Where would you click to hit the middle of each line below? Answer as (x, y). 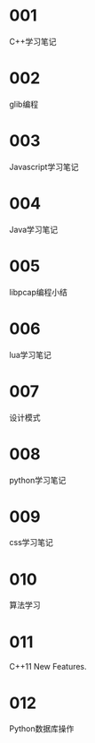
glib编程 (24, 104)
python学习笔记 (38, 480)
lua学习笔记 (30, 354)
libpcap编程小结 (39, 292)
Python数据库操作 (42, 729)
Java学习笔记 (34, 229)
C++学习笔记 (33, 41)
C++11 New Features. (48, 667)
